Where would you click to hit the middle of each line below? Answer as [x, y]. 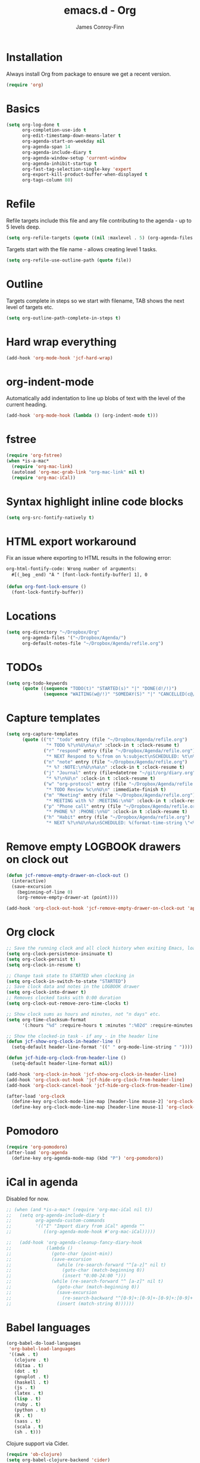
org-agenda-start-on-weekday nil [63, 141]
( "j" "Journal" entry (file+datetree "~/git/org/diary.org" [120, 773]
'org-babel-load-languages [42, 1349]
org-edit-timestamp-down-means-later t [71, 136]
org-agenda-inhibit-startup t [59, 164]
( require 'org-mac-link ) [42, 466]
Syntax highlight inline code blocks [95, 501]
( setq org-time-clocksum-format [46, 1020]
